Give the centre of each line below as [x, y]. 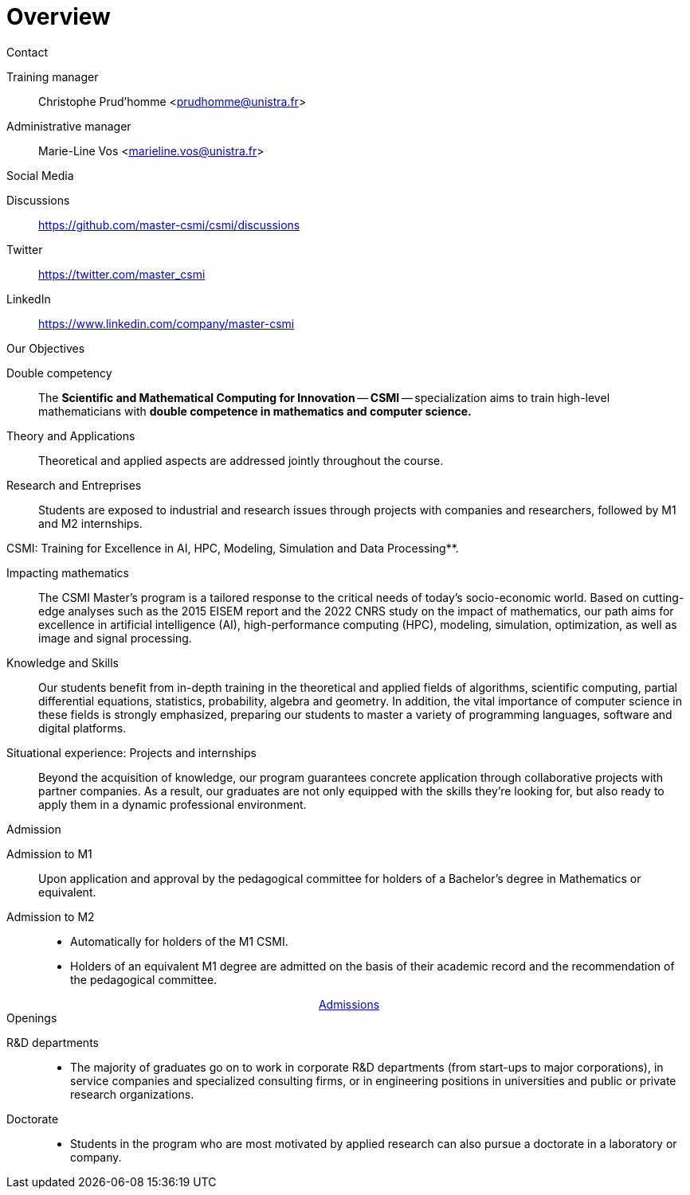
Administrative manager [69, 126]
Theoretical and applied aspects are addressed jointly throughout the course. [241, 460]
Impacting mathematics [68, 572]
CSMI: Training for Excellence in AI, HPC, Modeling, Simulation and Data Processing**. [233, 548]
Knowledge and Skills [63, 662]
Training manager [53, 76]
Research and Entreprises [74, 485]
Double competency [59, 373]
